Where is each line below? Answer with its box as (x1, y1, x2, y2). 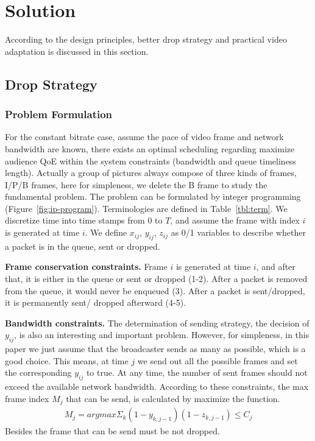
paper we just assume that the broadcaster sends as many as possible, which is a (5, 342, 306, 355)
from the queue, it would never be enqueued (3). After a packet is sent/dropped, (5, 284, 305, 297)
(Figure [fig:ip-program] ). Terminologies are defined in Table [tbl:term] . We (5, 202, 288, 214)
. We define (85, 226, 127, 239)
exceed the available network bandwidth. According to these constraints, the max (5, 380, 309, 393)
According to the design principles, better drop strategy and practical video (5, 33, 287, 46)
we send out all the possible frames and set (137, 354, 298, 367)
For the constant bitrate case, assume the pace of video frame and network (5, 130, 284, 143)
